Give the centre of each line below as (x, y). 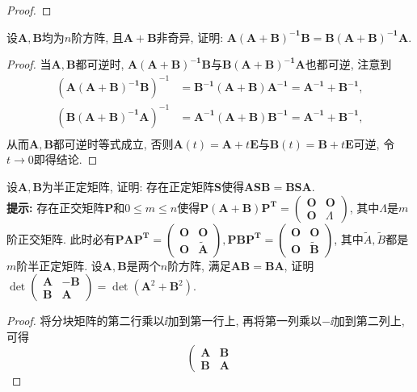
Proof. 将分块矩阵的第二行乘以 (86, 321)
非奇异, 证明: (190, 37)
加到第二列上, (369, 321)
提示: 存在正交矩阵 (56, 207)
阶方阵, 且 (97, 37)
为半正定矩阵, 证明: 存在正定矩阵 (128, 187)
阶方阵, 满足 (199, 265)
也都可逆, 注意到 (348, 64)
